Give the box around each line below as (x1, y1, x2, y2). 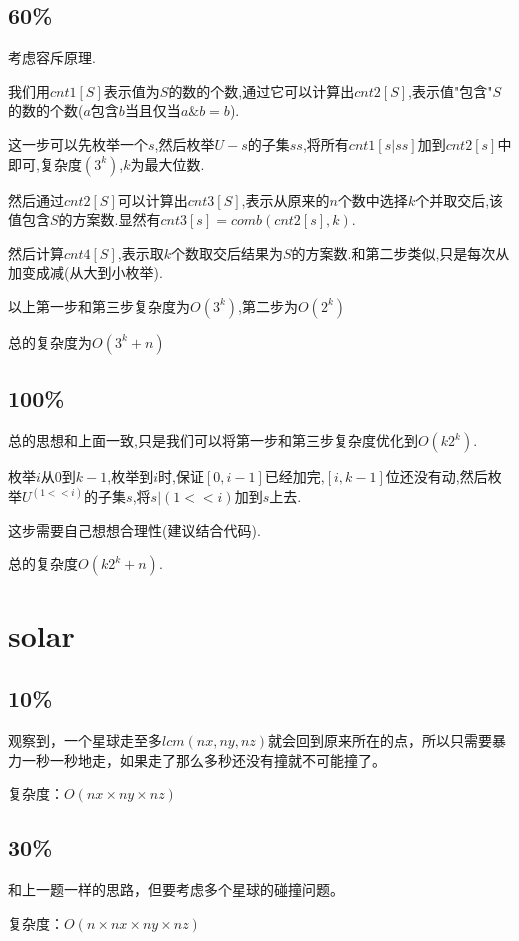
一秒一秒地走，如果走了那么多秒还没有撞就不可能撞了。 (21, 749, 386, 770)
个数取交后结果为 (170, 242, 283, 263)
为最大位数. (130, 153, 205, 174)
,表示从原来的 (241, 189, 330, 210)
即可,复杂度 (8, 153, 82, 174)
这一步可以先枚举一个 (8, 133, 148, 154)
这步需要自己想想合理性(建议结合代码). (8, 519, 261, 540)
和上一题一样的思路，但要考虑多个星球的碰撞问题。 (8, 878, 344, 899)
